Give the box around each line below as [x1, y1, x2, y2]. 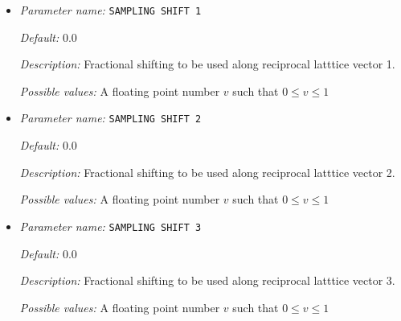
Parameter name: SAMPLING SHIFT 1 [19, 2, 202, 18]
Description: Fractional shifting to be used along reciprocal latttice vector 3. [19, 272, 395, 289]
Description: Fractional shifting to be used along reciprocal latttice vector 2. [19, 163, 395, 180]
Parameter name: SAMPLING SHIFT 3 [19, 217, 202, 234]
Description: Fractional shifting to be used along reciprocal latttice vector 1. [19, 56, 395, 72]
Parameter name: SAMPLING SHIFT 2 [19, 109, 202, 126]
